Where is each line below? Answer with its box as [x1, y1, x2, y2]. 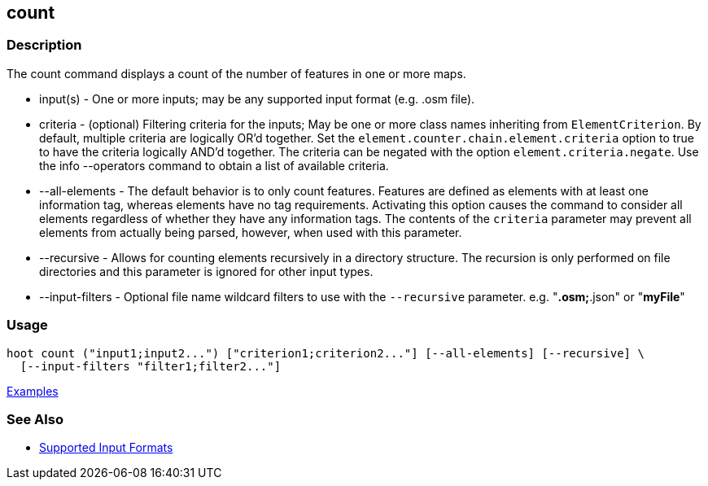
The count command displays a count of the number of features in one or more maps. [7, 66, 466, 81]
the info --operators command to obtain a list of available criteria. [39, 158, 389, 173]
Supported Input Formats [39, 440, 173, 455]
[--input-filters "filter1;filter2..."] [20, 359, 282, 373]
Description [7, 37, 82, 54]
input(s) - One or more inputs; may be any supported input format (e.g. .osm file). [39, 91, 475, 106]
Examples [7, 383, 59, 398]
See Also [7, 410, 63, 427]
